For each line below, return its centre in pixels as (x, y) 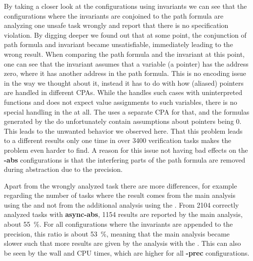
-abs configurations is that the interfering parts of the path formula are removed (125, 159)
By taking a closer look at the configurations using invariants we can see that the (126, 6)
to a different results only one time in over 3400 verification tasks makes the (118, 140)
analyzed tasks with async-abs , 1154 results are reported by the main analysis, (123, 214)
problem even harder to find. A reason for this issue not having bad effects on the (126, 150)
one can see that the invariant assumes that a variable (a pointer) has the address (126, 63)
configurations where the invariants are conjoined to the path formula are (114, 15)
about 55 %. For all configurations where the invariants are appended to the (118, 224)
